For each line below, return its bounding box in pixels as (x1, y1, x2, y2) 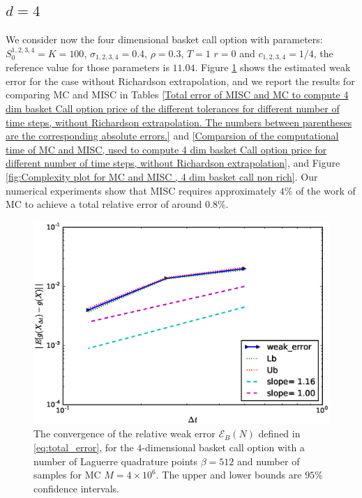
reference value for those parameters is (6, 60, 169, 75)
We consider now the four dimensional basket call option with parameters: (6, 32, 323, 47)
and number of (236, 453, 300, 468)
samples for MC (33, 467, 101, 482)
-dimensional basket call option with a (142, 440, 305, 455)
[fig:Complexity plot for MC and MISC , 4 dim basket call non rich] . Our (6, 169, 318, 183)
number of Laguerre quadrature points (33, 453, 198, 468)
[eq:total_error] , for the (33, 440, 134, 455)
